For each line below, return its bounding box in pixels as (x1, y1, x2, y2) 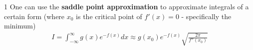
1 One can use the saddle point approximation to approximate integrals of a (4, 1, 249, 11)
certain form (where (4, 11, 65, 21)
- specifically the (181, 11, 232, 21)
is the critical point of (76, 11, 142, 21)
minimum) (4, 21, 36, 31)
